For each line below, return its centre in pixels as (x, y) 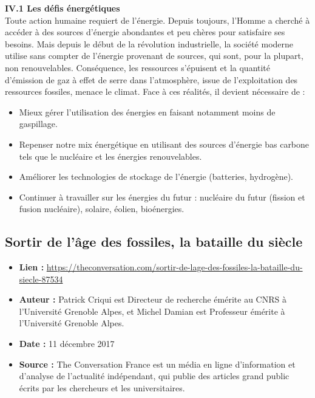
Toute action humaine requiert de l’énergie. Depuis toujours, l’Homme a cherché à (157, 20)
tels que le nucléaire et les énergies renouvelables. (110, 156)
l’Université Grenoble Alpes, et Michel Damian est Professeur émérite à (152, 311)
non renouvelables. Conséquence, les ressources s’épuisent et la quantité (138, 67)
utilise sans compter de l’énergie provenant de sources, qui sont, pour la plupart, (154, 56)
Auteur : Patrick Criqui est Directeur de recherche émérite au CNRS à (153, 299)
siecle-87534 (41, 279)
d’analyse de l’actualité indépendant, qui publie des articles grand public (154, 376)
